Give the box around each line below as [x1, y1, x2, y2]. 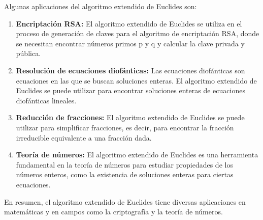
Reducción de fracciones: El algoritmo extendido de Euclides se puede [16, 112, 245, 123]
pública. [16, 48, 41, 59]
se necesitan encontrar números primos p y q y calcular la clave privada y [16, 38, 245, 48]
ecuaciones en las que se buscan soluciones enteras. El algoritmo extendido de [16, 75, 257, 86]
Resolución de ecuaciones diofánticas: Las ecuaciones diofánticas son [16, 65, 245, 75]
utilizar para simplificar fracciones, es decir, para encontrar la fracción [16, 122, 234, 132]
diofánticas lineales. [16, 95, 77, 105]
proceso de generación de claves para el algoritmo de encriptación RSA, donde [16, 28, 259, 39]
